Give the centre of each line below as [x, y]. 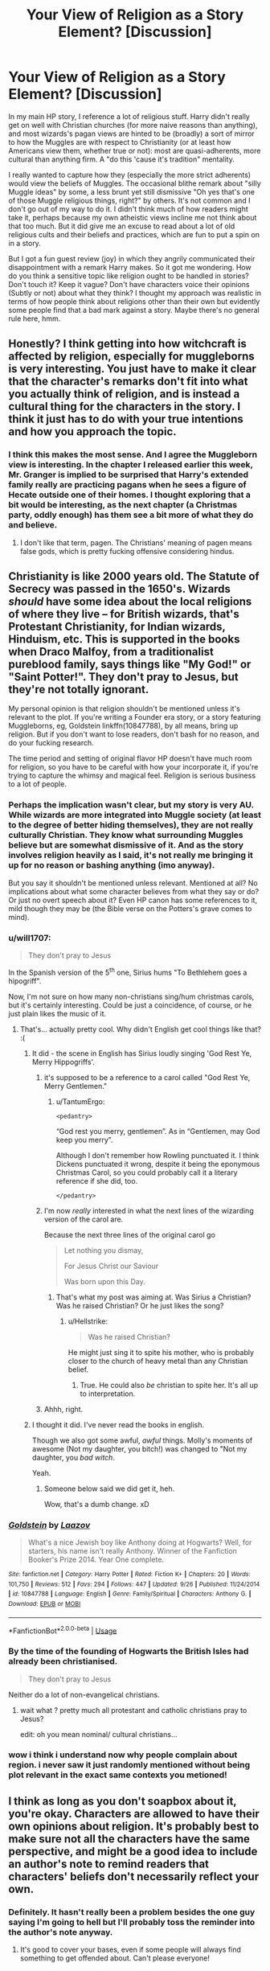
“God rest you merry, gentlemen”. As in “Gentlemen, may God [158, 1131]
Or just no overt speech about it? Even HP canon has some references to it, [133, 900]
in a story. [25, 243]
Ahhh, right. [63, 1409]
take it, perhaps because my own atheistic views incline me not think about [133, 217]
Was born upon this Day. [105, 1281]
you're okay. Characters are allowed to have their [134, 1814]
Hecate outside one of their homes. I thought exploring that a [130, 495]
